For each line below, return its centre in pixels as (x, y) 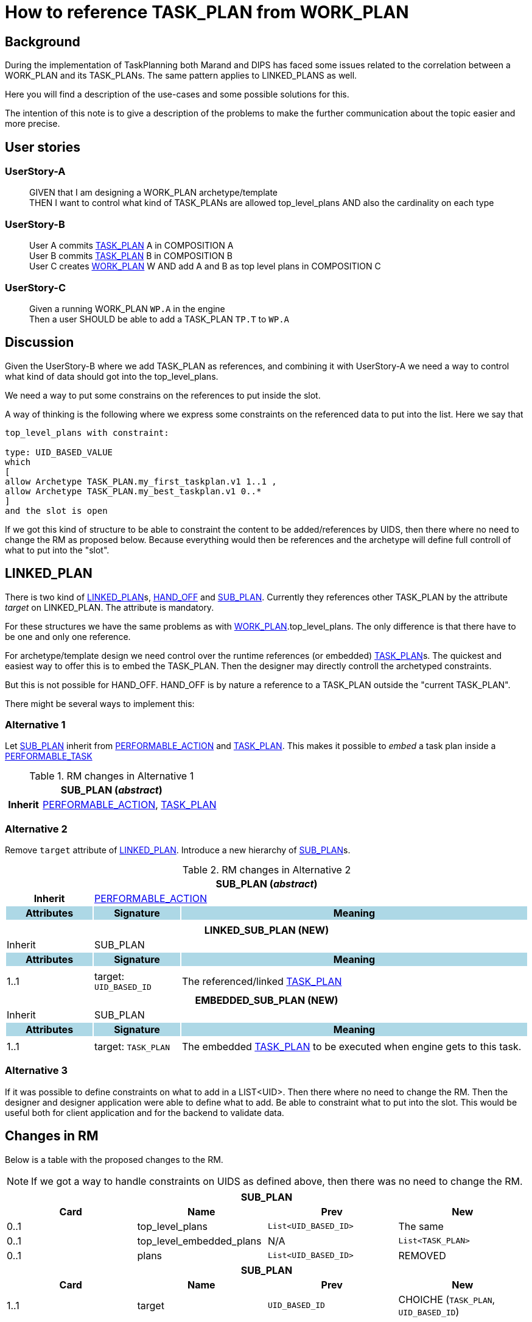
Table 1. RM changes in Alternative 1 (112, 776)
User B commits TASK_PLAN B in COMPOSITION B (131, 256)
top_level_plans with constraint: (87, 432)
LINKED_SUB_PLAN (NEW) (267, 930)
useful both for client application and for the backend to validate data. (145, 1112)
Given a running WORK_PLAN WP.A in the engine (127, 308)
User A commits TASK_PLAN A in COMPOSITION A (131, 246)
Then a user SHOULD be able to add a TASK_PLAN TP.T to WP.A (159, 319)
